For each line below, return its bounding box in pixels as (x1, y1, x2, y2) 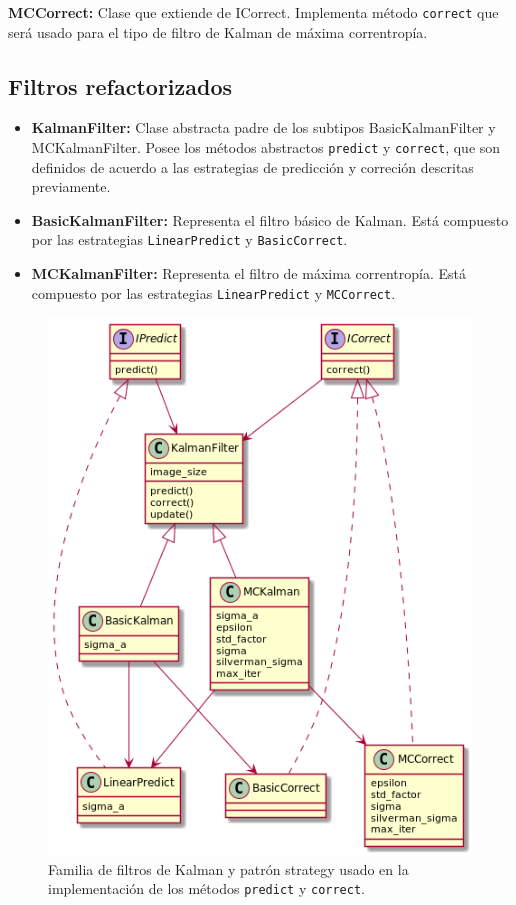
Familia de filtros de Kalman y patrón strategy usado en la (48, 858, 409, 879)
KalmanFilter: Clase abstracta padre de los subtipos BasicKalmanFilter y (31, 117, 496, 138)
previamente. (31, 176, 111, 197)
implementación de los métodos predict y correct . (48, 878, 366, 899)
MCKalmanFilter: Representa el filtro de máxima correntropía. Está (31, 263, 466, 284)
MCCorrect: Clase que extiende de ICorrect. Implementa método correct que (8, 2, 499, 22)
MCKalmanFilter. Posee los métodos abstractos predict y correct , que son (31, 137, 501, 158)
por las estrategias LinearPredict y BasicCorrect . (31, 229, 348, 250)
